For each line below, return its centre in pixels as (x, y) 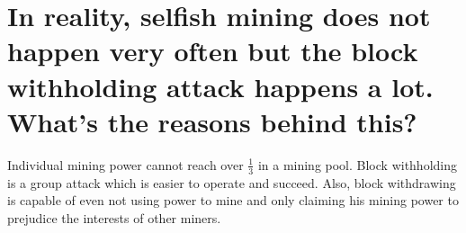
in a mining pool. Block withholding (358, 164)
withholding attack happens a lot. (220, 86)
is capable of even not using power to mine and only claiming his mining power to (233, 200)
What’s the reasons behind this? (212, 121)
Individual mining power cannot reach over (125, 164)
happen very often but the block (213, 51)
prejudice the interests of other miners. (114, 217)
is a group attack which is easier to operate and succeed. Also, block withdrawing (232, 182)
